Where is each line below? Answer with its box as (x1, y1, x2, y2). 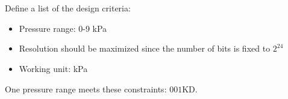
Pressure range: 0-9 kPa (19, 22, 107, 34)
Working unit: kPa (19, 62, 88, 74)
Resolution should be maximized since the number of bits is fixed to (19, 42, 271, 55)
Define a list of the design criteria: (5, 2, 131, 14)
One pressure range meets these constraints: (5, 82, 167, 95)
